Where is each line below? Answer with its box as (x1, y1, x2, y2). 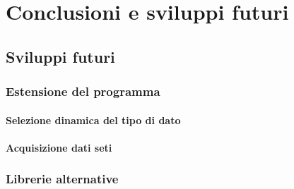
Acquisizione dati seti (6, 140, 112, 154)
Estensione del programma (6, 83, 160, 100)
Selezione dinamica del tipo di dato (6, 112, 181, 127)
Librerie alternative (6, 170, 119, 188)
